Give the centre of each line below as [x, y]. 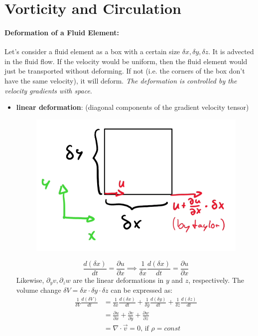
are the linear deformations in [118, 280]
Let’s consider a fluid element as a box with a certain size [92, 51]
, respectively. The [216, 280]
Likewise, [30, 280]
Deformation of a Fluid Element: [62, 32]
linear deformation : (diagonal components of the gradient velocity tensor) [132, 107]
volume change [39, 290]
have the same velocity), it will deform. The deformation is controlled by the [121, 80]
